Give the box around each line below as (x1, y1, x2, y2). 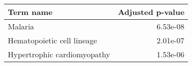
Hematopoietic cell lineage (8, 35, 97, 46)
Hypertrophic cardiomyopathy (8, 49, 110, 60)
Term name (8, 6, 53, 17)
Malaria (8, 21, 34, 32)
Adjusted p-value (117, 6, 185, 17)
